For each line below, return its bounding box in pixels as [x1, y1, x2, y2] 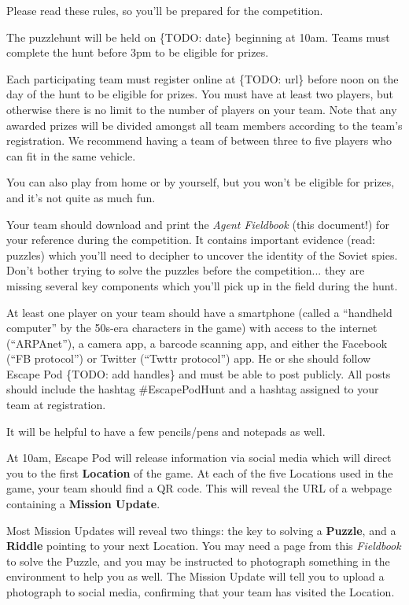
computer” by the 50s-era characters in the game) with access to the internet [6, 319, 378, 336]
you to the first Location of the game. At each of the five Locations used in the [6, 464, 393, 481]
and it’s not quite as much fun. [6, 189, 156, 205]
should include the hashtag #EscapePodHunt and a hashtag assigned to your [6, 381, 379, 397]
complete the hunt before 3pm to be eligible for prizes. [6, 44, 269, 61]
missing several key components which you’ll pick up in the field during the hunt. [6, 277, 398, 293]
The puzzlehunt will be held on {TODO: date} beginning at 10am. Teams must [6, 28, 390, 45]
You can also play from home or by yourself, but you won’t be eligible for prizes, [6, 174, 395, 190]
